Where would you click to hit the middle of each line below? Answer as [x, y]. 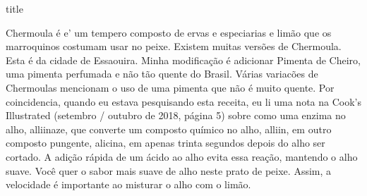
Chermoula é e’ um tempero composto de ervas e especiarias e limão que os [169, 32]
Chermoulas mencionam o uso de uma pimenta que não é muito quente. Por [170, 87]
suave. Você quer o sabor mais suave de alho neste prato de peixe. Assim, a [169, 170]
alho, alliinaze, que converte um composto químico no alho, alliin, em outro [169, 129]
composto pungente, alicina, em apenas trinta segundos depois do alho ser [166, 143]
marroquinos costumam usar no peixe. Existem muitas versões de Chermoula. [174, 46]
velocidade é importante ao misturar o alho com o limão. [128, 184]
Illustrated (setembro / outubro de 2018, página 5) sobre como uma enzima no [176, 115]
